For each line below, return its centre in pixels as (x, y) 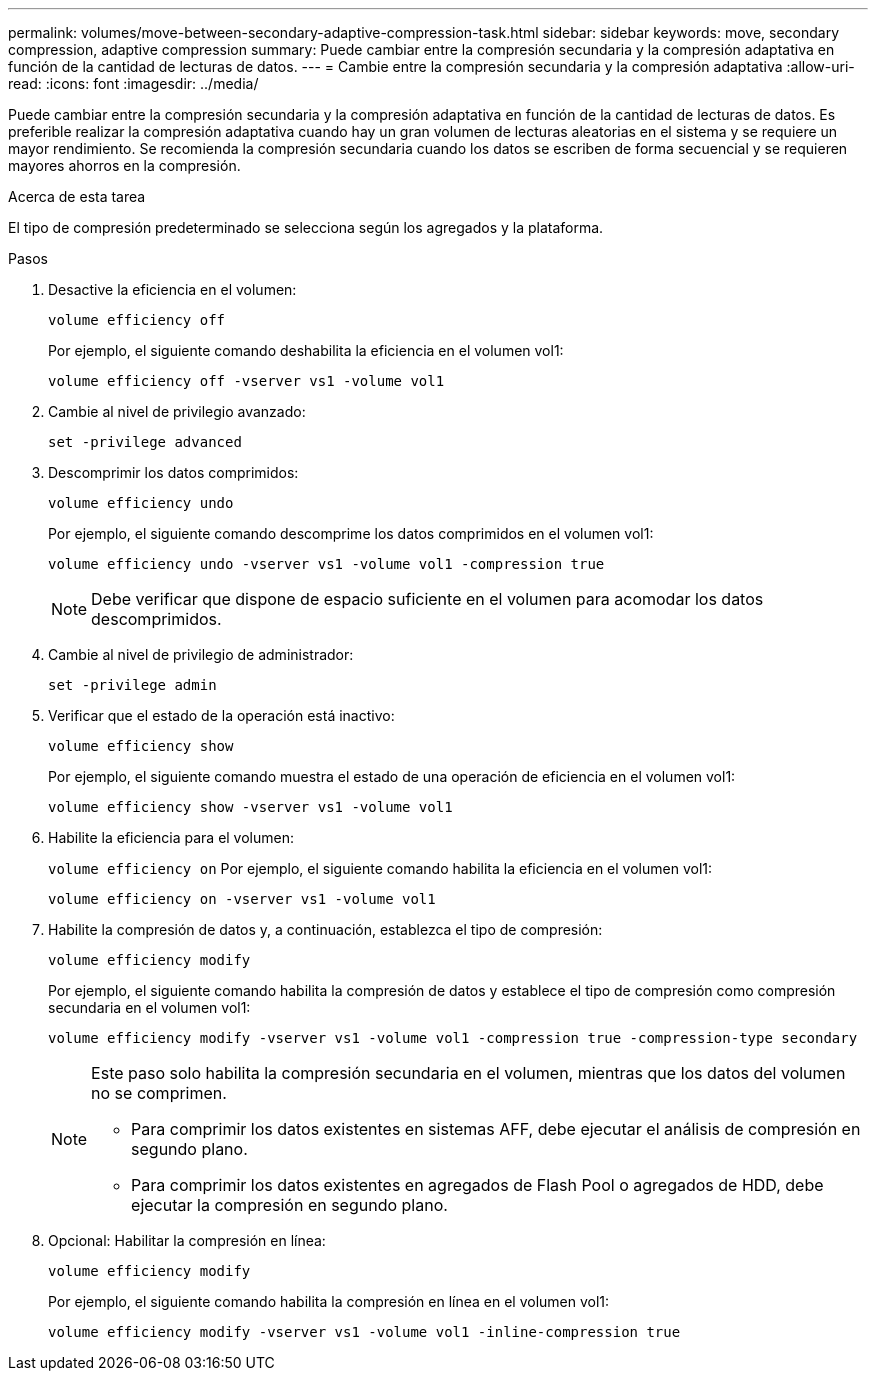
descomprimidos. (156, 619)
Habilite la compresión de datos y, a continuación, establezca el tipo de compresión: (325, 929)
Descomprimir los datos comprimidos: (173, 472)
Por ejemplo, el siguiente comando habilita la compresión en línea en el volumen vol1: (329, 1301)
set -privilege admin (132, 685)
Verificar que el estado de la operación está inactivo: (221, 715)
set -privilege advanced (145, 442)
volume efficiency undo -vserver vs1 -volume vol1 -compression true (326, 564)
